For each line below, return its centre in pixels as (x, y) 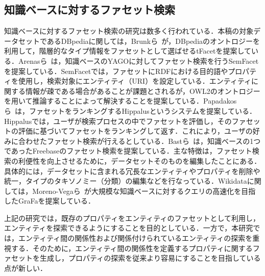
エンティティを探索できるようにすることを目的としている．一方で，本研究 (129, 228)
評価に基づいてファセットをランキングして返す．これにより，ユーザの (135, 131)
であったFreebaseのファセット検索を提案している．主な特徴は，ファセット (128, 151)
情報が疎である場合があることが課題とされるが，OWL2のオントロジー (143, 91)
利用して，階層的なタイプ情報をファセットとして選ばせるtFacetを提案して (128, 51)
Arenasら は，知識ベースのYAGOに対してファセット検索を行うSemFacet (138, 60)
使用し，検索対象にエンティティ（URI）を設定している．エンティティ (135, 81)
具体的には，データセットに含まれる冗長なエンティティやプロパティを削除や (132, 171)
